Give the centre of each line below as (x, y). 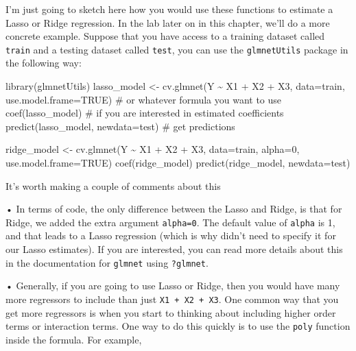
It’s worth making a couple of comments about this (113, 185)
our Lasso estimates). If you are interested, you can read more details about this (174, 249)
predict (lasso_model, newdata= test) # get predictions (120, 126)
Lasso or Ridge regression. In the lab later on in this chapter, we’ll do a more (168, 22)
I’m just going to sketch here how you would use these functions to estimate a (169, 9)
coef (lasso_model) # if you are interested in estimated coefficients (145, 113)
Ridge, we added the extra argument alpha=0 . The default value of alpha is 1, (170, 222)
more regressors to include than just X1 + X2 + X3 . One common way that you (172, 299)
